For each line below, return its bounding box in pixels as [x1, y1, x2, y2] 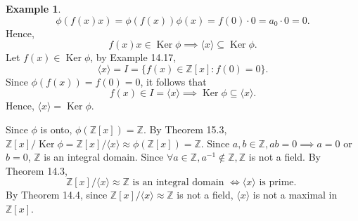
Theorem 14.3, [6, 163, 68, 178]
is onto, [40, 121, 72, 136]
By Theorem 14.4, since [6, 187, 108, 202]
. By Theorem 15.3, [143, 121, 227, 136]
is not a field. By [248, 149, 321, 164]
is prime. [259, 178, 297, 188]
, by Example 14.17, [90, 50, 177, 65]
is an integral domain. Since [44, 149, 164, 164]
